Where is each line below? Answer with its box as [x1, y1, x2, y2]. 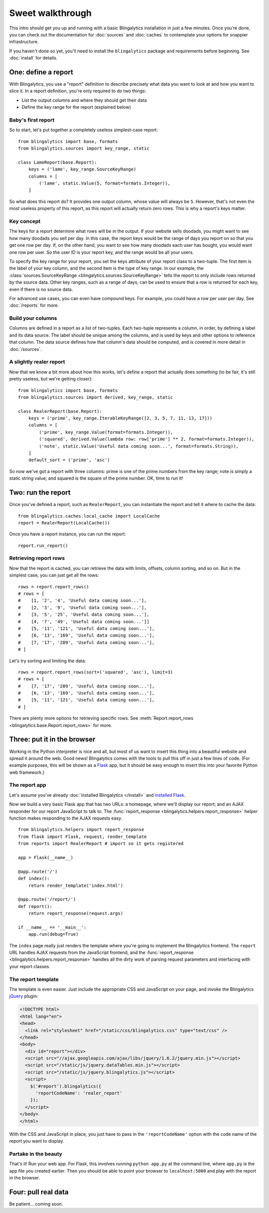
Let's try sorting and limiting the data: [9, 658, 86, 664]
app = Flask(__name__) [18, 855, 74, 860]
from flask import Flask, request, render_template [18, 834, 147, 840]
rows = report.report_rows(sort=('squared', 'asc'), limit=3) [18, 669, 173, 675]
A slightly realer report [9, 358, 65, 365]
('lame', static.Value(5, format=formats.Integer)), [39, 180, 170, 186]
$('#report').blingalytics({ [30, 1083, 102, 1089]
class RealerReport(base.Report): [18, 408, 102, 414]
